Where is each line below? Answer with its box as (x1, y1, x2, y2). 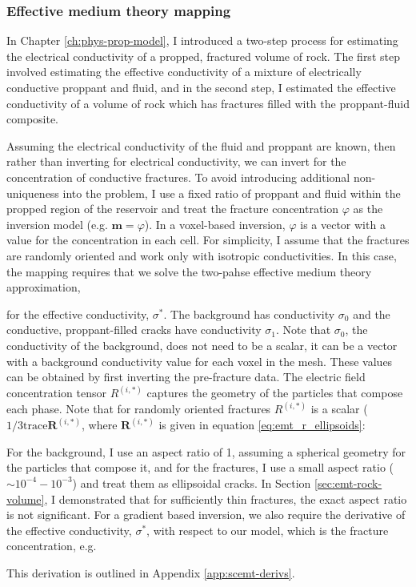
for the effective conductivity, (6, 305, 150, 322)
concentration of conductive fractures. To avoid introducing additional (6, 168, 350, 185)
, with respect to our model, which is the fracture (146, 521, 389, 538)
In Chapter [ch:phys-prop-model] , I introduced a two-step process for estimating (6, 32, 398, 49)
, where (82, 416, 118, 433)
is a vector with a (300, 215, 386, 232)
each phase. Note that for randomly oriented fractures (6, 400, 271, 417)
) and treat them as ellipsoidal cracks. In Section (72, 474, 311, 491)
